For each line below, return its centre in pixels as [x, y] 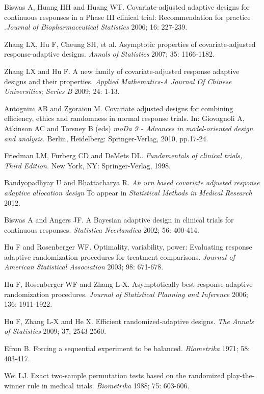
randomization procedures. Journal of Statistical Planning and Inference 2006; [126, 294]
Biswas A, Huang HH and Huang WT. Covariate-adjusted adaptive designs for [127, 7]
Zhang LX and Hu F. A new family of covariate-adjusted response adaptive [122, 71]
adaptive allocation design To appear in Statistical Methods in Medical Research [128, 192]
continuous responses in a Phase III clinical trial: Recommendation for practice [127, 17]
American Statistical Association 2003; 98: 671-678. [84, 267]
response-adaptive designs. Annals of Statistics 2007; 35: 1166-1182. [109, 54]
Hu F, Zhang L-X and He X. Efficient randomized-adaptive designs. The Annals [129, 321]
